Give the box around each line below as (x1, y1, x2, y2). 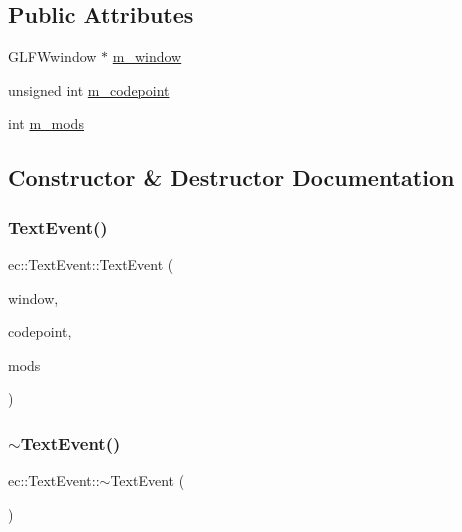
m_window (112, 46, 182, 67)
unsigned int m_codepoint (8, 79, 170, 100)
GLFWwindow (8, 46, 97, 67)
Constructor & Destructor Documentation (8, 162, 455, 193)
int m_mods (8, 113, 84, 134)
